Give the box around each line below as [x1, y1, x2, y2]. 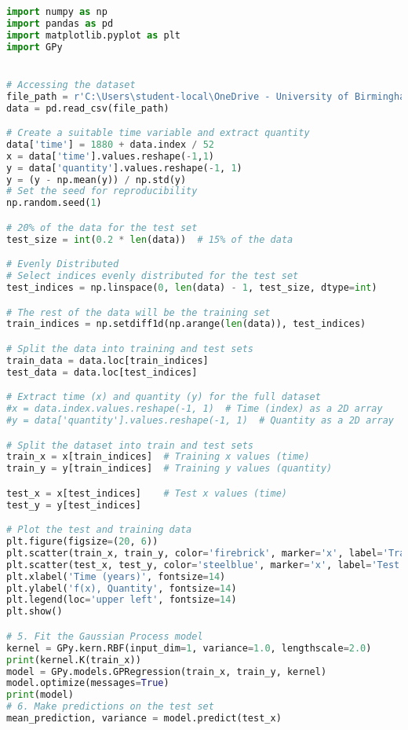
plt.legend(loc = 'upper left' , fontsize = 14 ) [6, 594, 237, 606]
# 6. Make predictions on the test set [6, 701, 214, 713]
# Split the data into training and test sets [6, 343, 253, 354]
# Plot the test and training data [6, 524, 192, 536]
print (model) [6, 689, 74, 701]
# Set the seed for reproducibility [6, 185, 198, 197]
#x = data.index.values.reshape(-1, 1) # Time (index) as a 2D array [6, 403, 383, 415]
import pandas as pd [6, 17, 114, 29]
